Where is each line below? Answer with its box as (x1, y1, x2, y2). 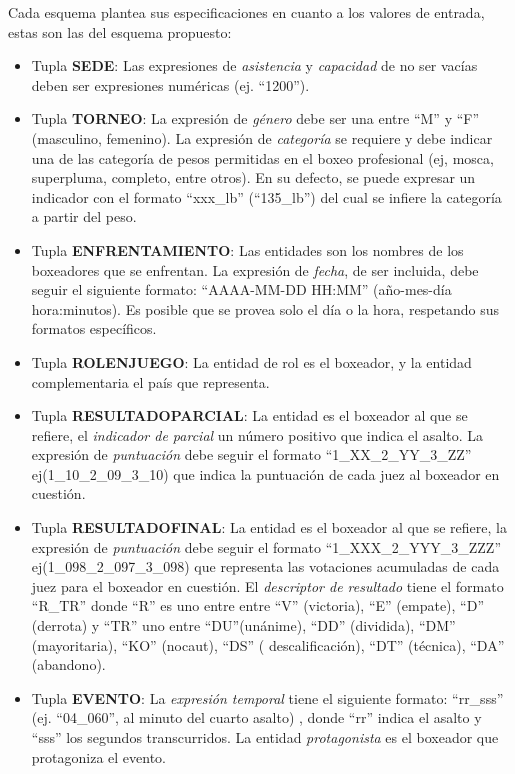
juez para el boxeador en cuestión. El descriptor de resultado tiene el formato (31, 575, 504, 596)
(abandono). (31, 654, 106, 675)
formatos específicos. (31, 318, 157, 339)
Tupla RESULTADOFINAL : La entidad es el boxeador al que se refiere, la (31, 517, 507, 538)
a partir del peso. (31, 206, 137, 227)
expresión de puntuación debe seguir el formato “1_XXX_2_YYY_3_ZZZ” (31, 536, 502, 557)
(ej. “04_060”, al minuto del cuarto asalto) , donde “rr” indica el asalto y (31, 707, 482, 728)
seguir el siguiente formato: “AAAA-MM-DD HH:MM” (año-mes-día (31, 279, 452, 300)
